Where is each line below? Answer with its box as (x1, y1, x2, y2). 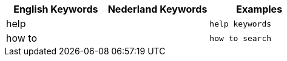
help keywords (209, 19, 272, 28)
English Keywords (13, 3, 98, 15)
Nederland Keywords (107, 3, 208, 15)
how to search (209, 33, 272, 43)
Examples (236, 3, 283, 15)
